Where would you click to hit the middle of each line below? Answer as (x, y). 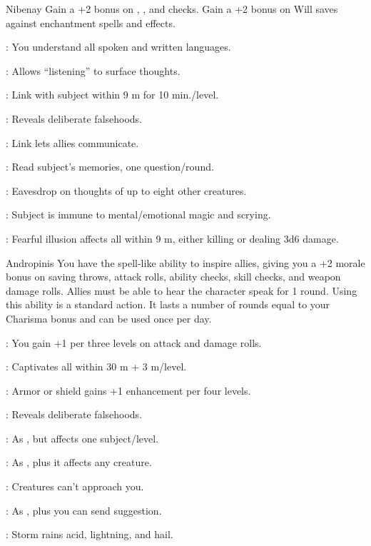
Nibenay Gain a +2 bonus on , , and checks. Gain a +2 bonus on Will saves (172, 9)
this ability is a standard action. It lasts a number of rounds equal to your (168, 304)
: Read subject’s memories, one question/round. (110, 167)
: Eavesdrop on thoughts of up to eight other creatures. (126, 190)
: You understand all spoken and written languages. (118, 47)
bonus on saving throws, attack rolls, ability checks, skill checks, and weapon (173, 277)
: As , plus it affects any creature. (79, 462)
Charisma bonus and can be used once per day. (109, 318)
